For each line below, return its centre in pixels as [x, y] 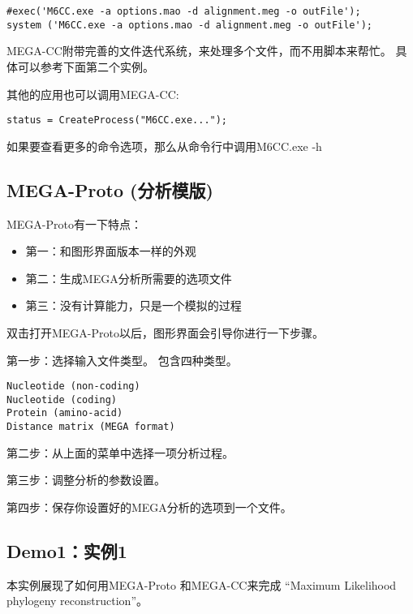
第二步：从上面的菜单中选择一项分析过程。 [120, 452]
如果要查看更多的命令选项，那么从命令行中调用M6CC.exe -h [164, 146]
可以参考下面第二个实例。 [86, 66]
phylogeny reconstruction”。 [77, 601]
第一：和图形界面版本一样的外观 [111, 251]
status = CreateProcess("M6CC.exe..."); [117, 120]
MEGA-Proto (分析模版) [110, 189]
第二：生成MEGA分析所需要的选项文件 [129, 278]
